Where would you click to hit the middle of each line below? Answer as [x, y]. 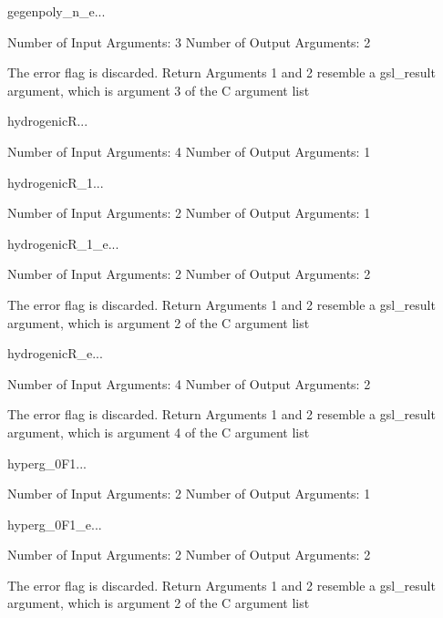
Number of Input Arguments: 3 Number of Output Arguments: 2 [189, 41]
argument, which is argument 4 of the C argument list [159, 432]
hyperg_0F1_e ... [55, 524]
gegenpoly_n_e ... [57, 11]
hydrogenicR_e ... [55, 353]
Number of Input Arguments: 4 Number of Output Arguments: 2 [189, 383]
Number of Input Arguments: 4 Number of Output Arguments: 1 [189, 151]
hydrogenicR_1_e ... [63, 243]
